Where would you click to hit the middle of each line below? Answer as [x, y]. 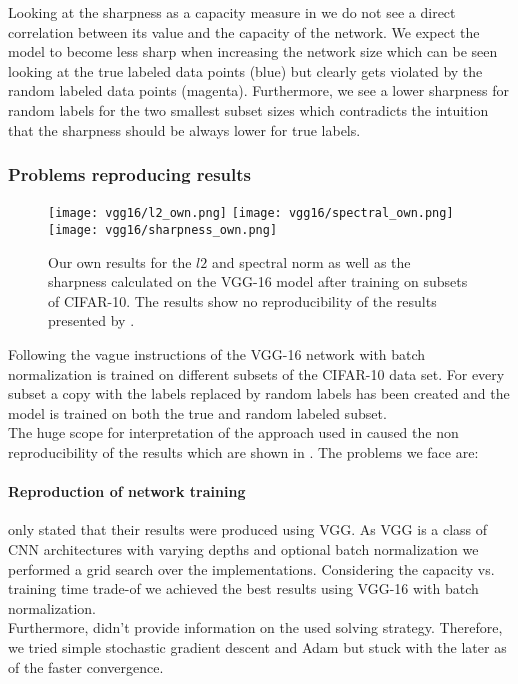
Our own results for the [120, 261]
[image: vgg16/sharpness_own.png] [163, 230]
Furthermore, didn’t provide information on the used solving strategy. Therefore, [255, 627]
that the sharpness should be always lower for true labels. [184, 129]
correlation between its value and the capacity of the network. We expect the [244, 31]
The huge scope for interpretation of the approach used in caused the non [233, 432]
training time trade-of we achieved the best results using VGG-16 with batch [243, 588]
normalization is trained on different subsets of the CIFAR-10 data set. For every [256, 373]
